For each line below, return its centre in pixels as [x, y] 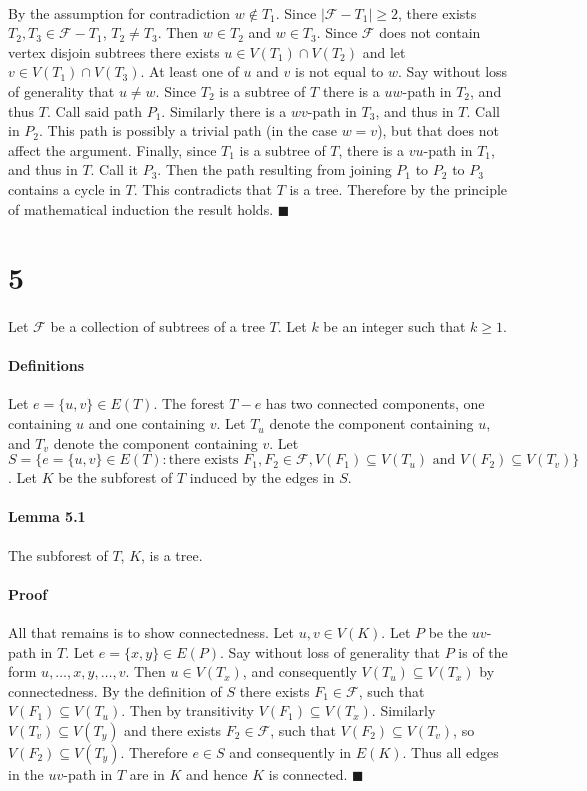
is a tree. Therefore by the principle [398, 188]
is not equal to [339, 71]
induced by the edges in [262, 477]
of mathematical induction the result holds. [141, 208]
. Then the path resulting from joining [274, 169]
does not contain [430, 32]
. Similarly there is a [224, 110]
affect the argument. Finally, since [112, 149]
